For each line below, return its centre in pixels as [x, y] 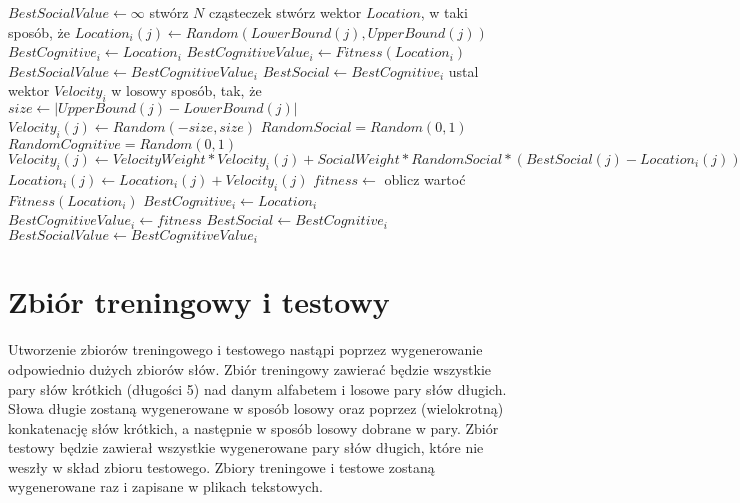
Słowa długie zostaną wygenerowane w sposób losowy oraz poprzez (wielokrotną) [256, 408]
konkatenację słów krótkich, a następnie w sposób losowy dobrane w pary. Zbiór [253, 427]
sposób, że [39, 31]
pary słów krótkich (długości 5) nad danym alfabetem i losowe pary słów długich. [257, 388]
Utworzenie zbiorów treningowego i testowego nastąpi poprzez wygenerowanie [245, 349]
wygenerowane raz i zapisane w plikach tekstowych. [165, 486]
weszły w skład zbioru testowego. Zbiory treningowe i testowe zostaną [221, 466]
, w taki [444, 12]
